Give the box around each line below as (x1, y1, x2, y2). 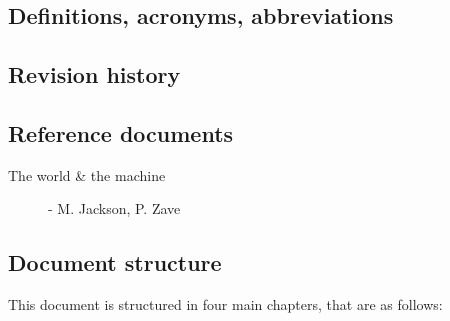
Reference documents (8, 117, 234, 148)
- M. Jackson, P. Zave (48, 198, 181, 219)
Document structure (8, 247, 222, 278)
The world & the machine (8, 164, 166, 185)
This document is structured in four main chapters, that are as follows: (8, 294, 443, 315)
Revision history (8, 59, 181, 90)
